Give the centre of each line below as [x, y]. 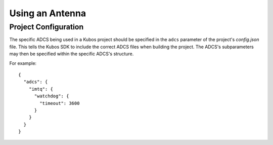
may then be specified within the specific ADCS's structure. [72, 54]
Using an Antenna [48, 13]
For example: [23, 63]
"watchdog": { [52, 96]
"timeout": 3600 [60, 103]
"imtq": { [41, 89]
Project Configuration [47, 27]
